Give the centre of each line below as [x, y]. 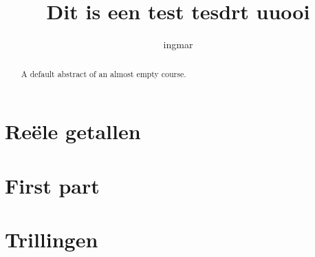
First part [52, 185]
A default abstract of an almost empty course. [104, 73]
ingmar [178, 44]
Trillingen [52, 239]
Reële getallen [73, 131]
